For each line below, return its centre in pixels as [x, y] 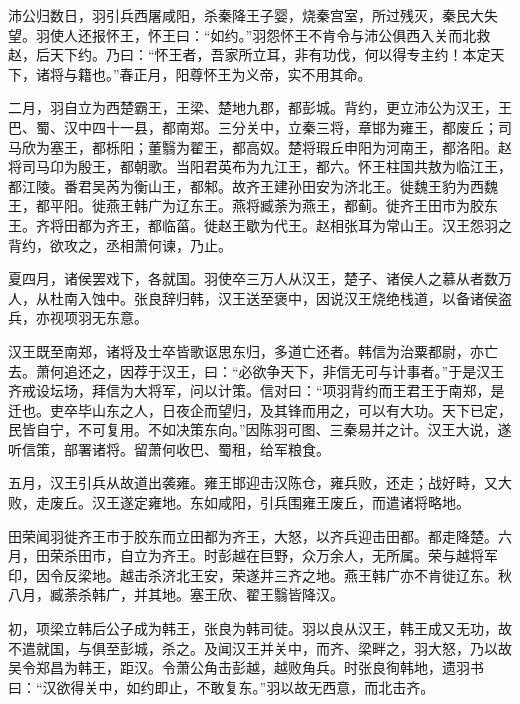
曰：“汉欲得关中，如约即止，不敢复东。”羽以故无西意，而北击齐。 [221, 686]
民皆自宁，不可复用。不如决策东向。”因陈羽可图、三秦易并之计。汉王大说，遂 [260, 429]
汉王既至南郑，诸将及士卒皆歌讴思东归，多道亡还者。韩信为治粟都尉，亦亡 [253, 350]
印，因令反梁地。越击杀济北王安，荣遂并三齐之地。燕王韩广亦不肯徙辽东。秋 [260, 574]
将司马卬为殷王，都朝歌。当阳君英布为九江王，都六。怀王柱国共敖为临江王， [260, 166]
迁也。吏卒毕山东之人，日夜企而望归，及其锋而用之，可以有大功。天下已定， [260, 409]
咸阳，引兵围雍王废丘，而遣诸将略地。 [343, 502]
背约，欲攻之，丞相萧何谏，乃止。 [120, 244]
